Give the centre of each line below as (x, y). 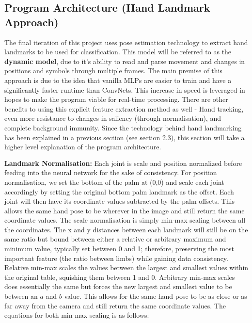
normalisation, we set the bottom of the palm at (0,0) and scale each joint (114, 182)
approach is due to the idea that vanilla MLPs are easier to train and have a (118, 80)
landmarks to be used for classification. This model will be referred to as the (118, 52)
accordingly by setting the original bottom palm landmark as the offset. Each (119, 191)
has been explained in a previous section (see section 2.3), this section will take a (125, 137)
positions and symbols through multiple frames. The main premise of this (113, 71)
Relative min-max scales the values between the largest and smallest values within (126, 267)
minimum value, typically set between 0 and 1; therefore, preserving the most (119, 249)
